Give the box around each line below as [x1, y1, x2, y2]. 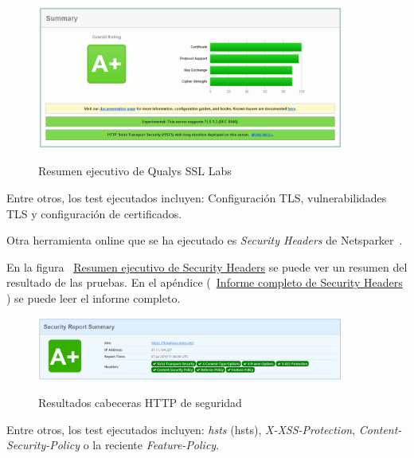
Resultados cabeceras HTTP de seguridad [38, 394, 242, 411]
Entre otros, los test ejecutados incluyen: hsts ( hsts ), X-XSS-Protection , [6, 421, 356, 437]
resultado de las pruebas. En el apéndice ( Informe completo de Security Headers [6, 274, 403, 291]
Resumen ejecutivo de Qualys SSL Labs [38, 162, 232, 179]
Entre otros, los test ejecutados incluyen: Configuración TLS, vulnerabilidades [6, 190, 387, 206]
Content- [358, 421, 402, 437]
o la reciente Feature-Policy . [83, 436, 220, 453]
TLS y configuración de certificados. [6, 205, 182, 221]
